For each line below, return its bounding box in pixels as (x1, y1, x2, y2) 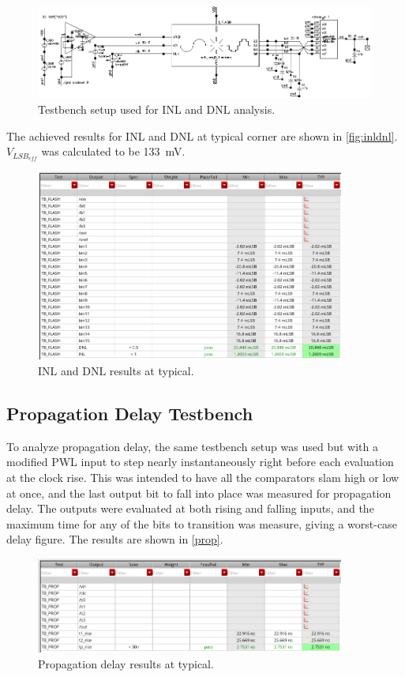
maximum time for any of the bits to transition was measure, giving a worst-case (6, 515, 397, 532)
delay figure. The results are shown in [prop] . (6, 531, 223, 547)
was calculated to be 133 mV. (41, 143, 186, 160)
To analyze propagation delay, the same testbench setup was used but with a (6, 438, 378, 454)
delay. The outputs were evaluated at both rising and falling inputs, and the (6, 500, 374, 517)
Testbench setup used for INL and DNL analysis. (38, 101, 276, 118)
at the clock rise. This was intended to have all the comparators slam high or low (6, 468, 399, 485)
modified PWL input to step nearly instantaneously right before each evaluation (6, 453, 394, 470)
